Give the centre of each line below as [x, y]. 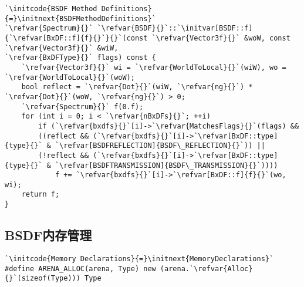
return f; [40, 195]
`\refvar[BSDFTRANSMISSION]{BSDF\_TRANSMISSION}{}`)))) [166, 165]
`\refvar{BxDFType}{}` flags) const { [80, 58]
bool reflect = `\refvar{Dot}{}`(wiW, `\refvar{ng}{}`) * [137, 87]
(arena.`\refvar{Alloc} [206, 269]
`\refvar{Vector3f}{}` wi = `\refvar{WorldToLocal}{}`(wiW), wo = [154, 67]
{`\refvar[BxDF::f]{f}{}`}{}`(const [76, 38]
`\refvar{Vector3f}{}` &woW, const [221, 38]
